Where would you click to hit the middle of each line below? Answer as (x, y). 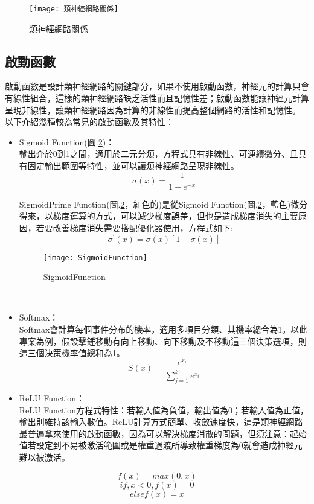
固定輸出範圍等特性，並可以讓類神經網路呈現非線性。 (133, 166)
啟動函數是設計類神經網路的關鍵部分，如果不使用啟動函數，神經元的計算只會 (157, 86)
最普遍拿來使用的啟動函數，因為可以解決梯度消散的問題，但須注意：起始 (163, 433)
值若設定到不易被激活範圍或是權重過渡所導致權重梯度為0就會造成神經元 (161, 445)
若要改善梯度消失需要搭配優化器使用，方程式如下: (134, 227)
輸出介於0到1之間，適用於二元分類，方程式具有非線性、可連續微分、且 (159, 154)
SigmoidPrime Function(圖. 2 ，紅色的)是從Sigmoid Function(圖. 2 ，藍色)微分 (163, 204)
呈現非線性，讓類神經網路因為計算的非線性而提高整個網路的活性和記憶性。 (153, 110)
